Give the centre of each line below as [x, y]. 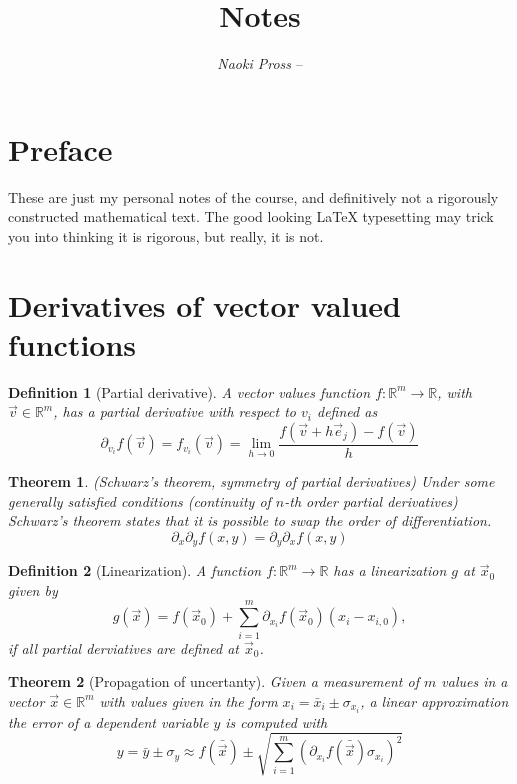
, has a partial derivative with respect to [175, 411]
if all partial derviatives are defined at [123, 647]
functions [72, 343]
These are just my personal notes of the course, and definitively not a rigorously [253, 196]
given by [33, 589]
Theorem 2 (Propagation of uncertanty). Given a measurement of [213, 681]
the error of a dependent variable [108, 721]
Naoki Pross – [260, 63]
